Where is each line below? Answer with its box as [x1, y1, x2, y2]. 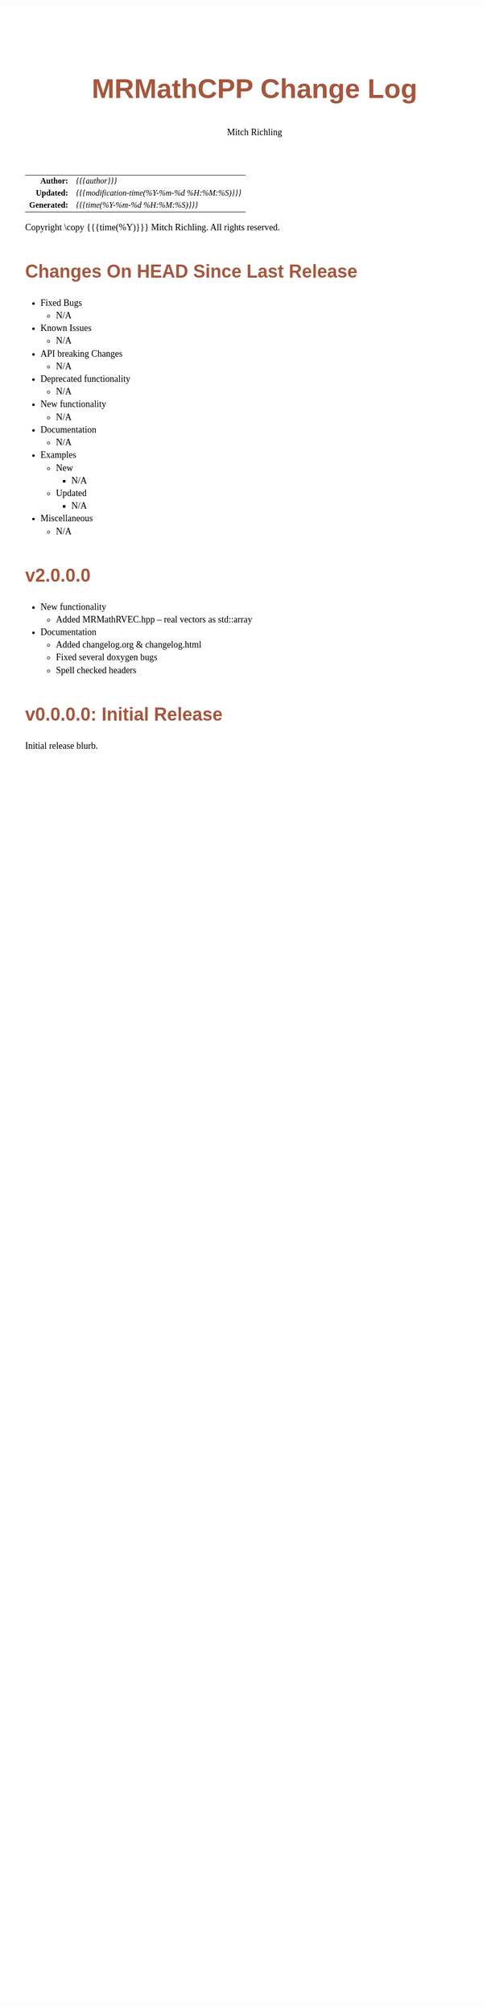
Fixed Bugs [40, 297, 83, 308]
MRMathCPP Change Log [91, 72, 418, 104]
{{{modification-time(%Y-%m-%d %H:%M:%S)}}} [76, 188, 242, 197]
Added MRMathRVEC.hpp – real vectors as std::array [56, 614, 253, 625]
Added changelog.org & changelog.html [56, 639, 202, 651]
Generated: [29, 200, 68, 209]
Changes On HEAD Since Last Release [25, 261, 358, 283]
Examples [40, 449, 76, 461]
